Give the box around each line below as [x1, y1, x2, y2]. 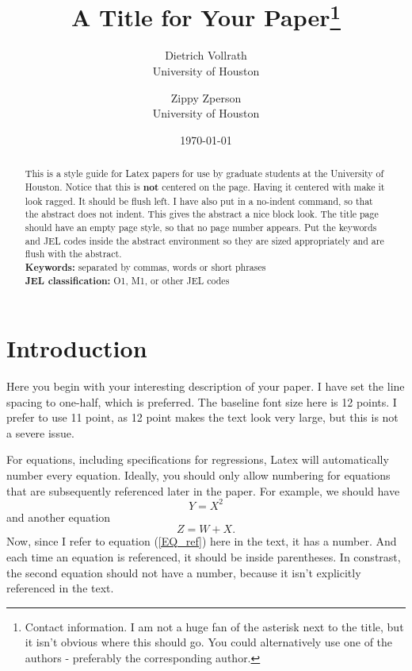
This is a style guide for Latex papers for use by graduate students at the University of [25, 167, 384, 180]
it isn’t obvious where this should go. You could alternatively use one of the [25, 634, 393, 650]
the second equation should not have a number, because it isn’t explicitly [6, 564, 361, 580]
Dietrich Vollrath [165, 47, 247, 64]
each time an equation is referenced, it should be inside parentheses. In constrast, [6, 548, 401, 565]
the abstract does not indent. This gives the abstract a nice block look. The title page [25, 207, 379, 221]
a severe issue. [6, 424, 74, 441]
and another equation [6, 508, 111, 525]
